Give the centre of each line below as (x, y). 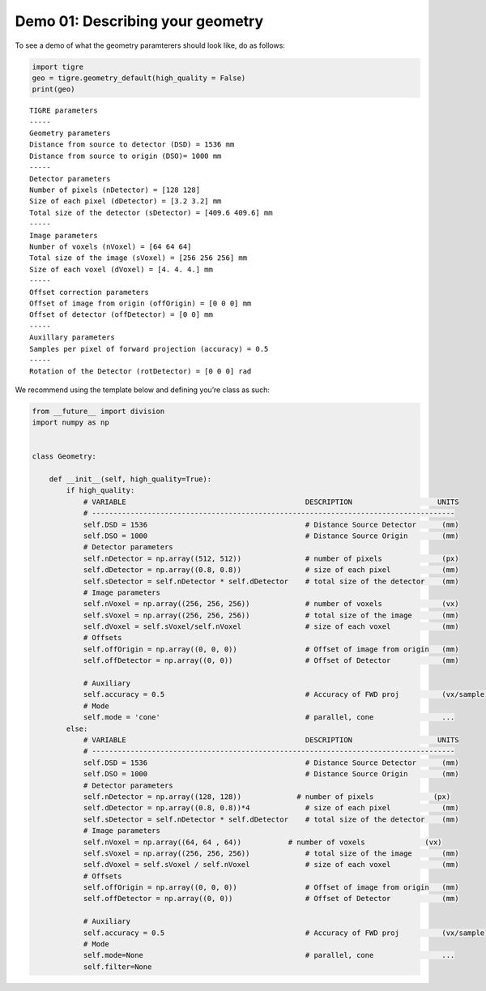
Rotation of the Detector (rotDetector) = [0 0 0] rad (141, 372)
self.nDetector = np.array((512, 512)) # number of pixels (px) (271, 558)
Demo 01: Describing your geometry (139, 21)
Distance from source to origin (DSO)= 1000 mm (126, 156)
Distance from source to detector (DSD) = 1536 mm (132, 145)
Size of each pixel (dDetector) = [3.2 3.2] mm (126, 201)
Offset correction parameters (90, 292)
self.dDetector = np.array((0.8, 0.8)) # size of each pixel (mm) (271, 570)
